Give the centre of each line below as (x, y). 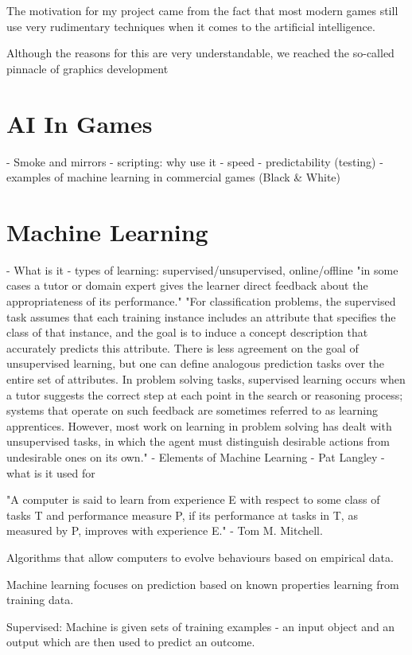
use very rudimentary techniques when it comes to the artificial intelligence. (191, 26)
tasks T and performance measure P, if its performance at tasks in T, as (182, 515)
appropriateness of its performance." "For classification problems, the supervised (201, 301)
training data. (40, 600)
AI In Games (80, 123)
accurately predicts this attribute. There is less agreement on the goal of (183, 347)
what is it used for (51, 472)
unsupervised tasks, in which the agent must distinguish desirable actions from (198, 441)
